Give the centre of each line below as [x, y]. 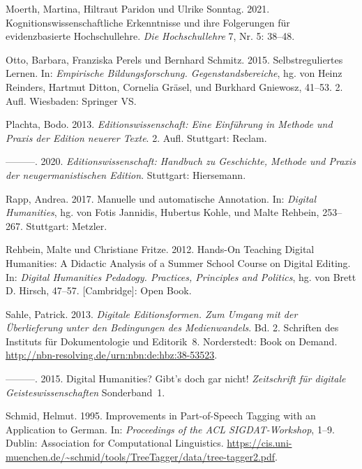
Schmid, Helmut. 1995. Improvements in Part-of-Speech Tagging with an [161, 416]
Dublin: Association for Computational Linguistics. [115, 443]
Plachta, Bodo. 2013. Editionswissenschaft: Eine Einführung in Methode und [169, 124]
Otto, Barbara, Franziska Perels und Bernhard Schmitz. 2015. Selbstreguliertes [174, 59]
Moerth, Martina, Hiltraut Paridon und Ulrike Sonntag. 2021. [138, 8]
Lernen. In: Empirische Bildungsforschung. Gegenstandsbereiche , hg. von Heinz [174, 73]
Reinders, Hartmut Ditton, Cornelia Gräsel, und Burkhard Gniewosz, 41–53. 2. [174, 86]
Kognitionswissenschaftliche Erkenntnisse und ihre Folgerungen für [148, 22]
